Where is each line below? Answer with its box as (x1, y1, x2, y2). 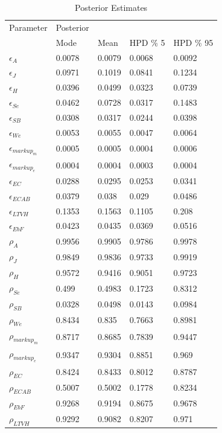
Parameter (9, 21, 48, 33)
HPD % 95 (173, 36, 214, 48)
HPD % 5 (129, 36, 165, 48)
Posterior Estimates (75, 1, 148, 13)
